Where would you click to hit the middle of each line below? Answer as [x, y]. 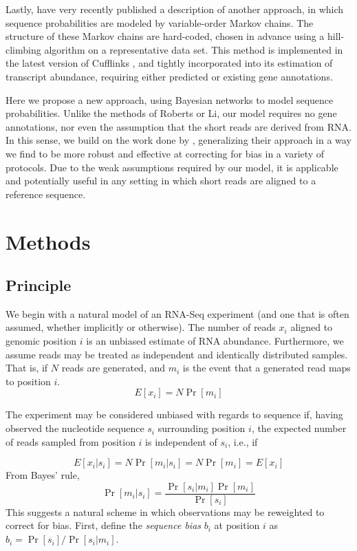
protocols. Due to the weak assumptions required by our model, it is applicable [172, 167]
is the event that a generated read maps [267, 368]
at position [237, 525]
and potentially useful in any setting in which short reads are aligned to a [161, 181]
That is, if [27, 368]
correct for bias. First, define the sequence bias [104, 525]
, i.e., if [243, 441]
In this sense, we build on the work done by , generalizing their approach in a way [178, 140]
